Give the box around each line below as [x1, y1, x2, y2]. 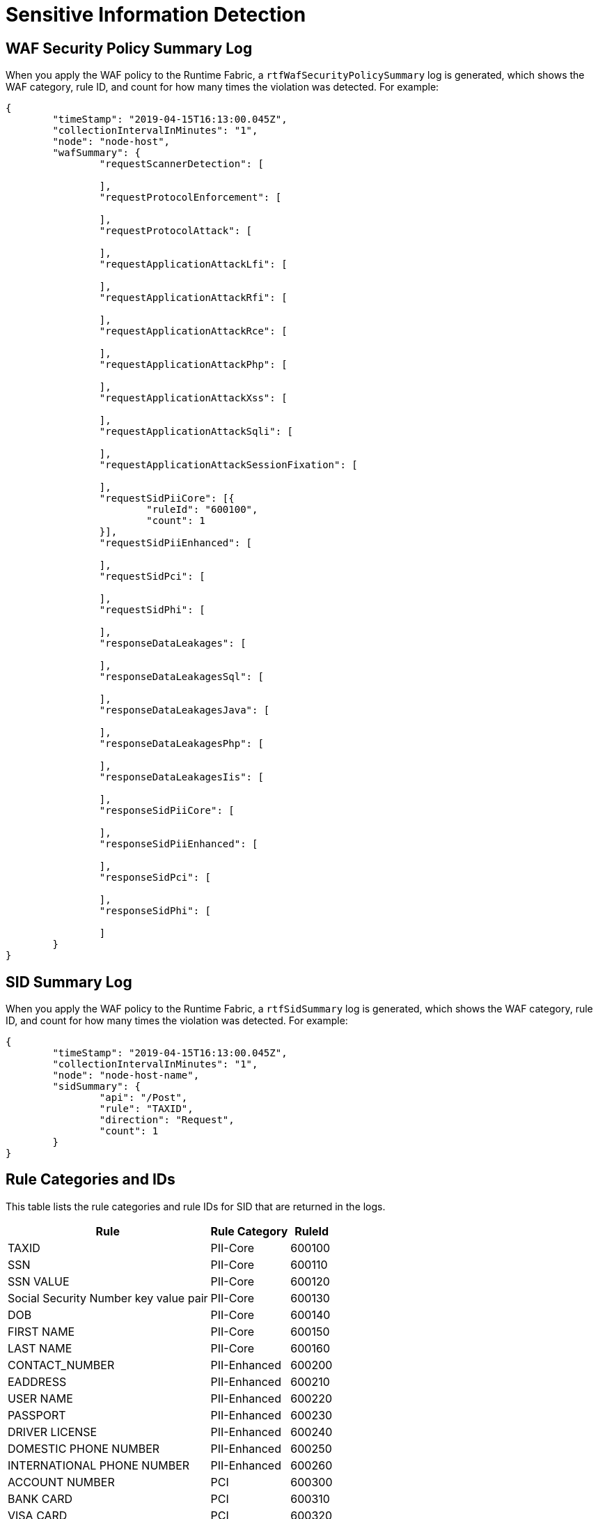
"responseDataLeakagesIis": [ [99, 771, 264, 783]
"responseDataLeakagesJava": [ [99, 704, 270, 716]
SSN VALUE [8, 1274, 70, 1288]
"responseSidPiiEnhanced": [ [99, 838, 258, 850]
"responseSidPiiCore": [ [99, 805, 235, 817]
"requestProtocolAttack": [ [99, 225, 253, 237]
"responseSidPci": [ [99, 872, 212, 884]
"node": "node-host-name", [52, 1070, 200, 1081]
